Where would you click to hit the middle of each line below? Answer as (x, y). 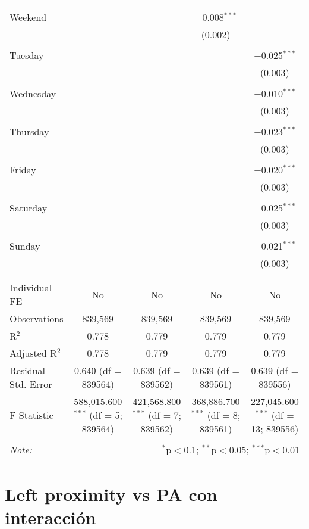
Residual (27, 370)
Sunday (25, 246)
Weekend (28, 17)
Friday (23, 169)
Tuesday (27, 55)
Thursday (29, 131)
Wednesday (33, 93)
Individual (31, 287)
